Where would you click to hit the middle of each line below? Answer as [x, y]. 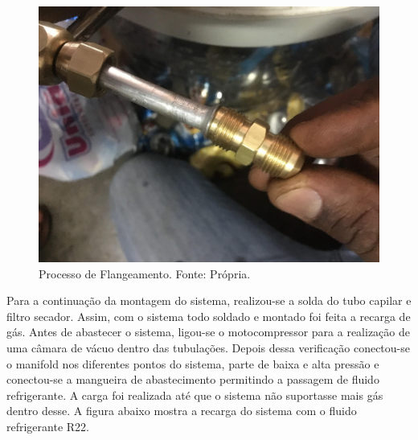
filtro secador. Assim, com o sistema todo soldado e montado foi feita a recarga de [209, 316]
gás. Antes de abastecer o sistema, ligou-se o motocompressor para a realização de [208, 332]
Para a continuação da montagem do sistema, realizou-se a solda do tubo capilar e [209, 300]
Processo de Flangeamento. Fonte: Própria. [145, 273]
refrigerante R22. [48, 426]
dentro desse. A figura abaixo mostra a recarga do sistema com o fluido [182, 411]
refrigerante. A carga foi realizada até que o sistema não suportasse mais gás [195, 395]
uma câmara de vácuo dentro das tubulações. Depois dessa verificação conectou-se [208, 347]
